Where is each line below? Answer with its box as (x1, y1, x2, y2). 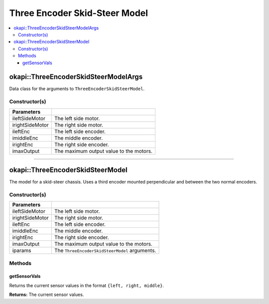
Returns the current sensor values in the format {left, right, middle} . (9, 282, 164, 289)
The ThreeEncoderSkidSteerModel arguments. (54, 247, 156, 254)
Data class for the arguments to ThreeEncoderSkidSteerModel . (9, 86, 144, 92)
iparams (12, 247, 32, 254)
